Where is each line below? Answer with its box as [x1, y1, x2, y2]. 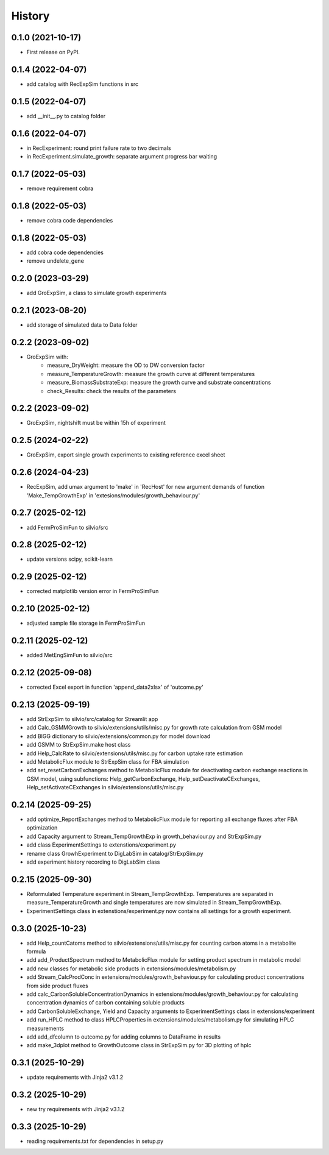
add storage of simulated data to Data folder [26, 321, 138, 329]
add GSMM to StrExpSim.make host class [26, 741, 131, 748]
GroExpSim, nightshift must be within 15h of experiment [26, 419, 166, 427]
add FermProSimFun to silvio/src [26, 524, 108, 531]
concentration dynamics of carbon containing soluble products [26, 999, 185, 1006]
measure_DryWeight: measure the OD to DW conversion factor [47, 361, 205, 369]
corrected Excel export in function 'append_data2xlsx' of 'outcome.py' [26, 683, 203, 691]
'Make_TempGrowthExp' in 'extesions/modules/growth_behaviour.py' [26, 491, 200, 499]
